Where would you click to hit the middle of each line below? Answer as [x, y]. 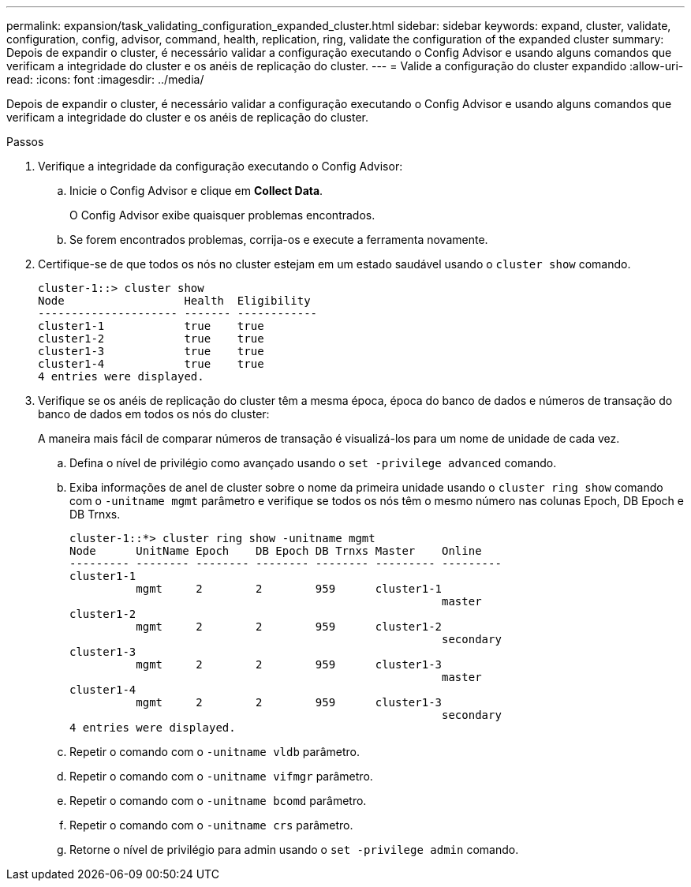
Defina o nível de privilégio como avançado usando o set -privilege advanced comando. [313, 463]
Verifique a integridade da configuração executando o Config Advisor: [220, 166]
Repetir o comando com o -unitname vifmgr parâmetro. [221, 776]
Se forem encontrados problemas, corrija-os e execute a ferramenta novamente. [279, 240]
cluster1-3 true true [151, 351]
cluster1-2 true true [151, 339]
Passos [25, 142]
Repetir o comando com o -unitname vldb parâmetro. [215, 752]
